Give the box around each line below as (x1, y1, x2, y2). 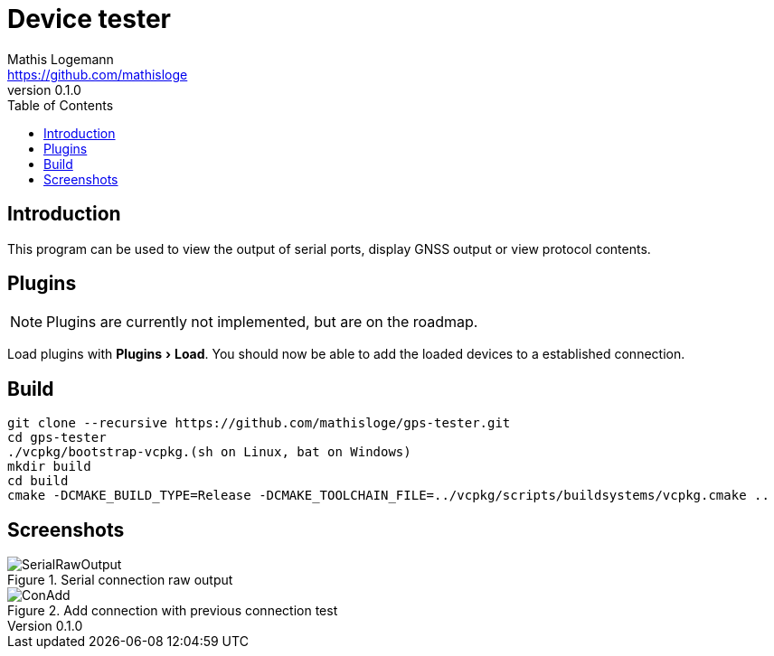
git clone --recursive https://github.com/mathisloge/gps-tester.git (7, 416, 511, 431)
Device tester (7, 4, 171, 34)
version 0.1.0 (7, 81, 81, 98)
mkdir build (7, 459, 91, 474)
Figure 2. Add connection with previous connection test (7, 603, 338, 619)
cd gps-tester (7, 430, 107, 445)
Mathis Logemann (7, 51, 114, 67)
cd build (7, 473, 69, 489)
